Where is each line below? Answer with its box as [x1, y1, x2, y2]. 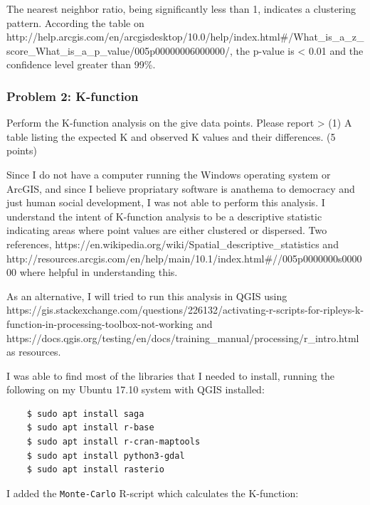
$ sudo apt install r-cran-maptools [26, 437, 201, 447]
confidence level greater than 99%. [6, 57, 156, 72]
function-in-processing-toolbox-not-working [6, 316, 194, 331]
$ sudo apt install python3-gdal [26, 450, 185, 461]
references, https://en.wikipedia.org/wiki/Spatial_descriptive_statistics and [6, 236, 339, 251]
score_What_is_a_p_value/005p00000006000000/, [6, 43, 233, 58]
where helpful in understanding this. [19, 265, 178, 280]
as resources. [6, 344, 61, 359]
